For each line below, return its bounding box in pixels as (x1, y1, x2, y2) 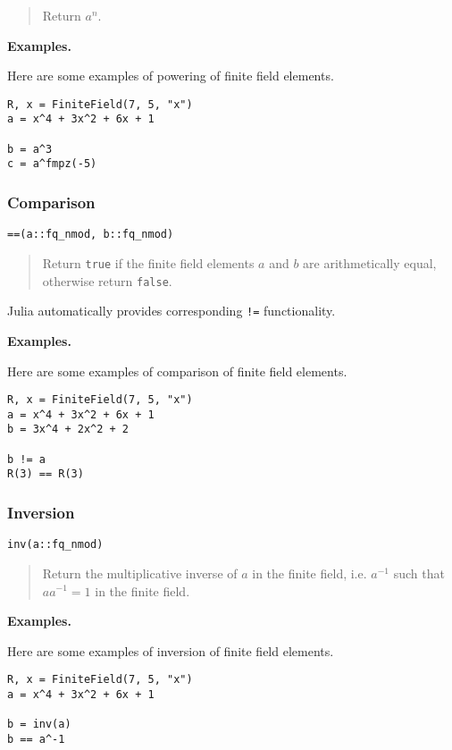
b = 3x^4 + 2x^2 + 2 (7, 423, 130, 436)
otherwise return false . (42, 271, 172, 290)
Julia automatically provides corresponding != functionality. (7, 301, 336, 320)
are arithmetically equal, (303, 253, 437, 272)
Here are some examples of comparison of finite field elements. (7, 361, 347, 380)
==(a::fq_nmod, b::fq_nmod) (7, 228, 174, 241)
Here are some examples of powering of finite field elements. (7, 66, 334, 85)
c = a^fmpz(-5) (7, 157, 97, 171)
